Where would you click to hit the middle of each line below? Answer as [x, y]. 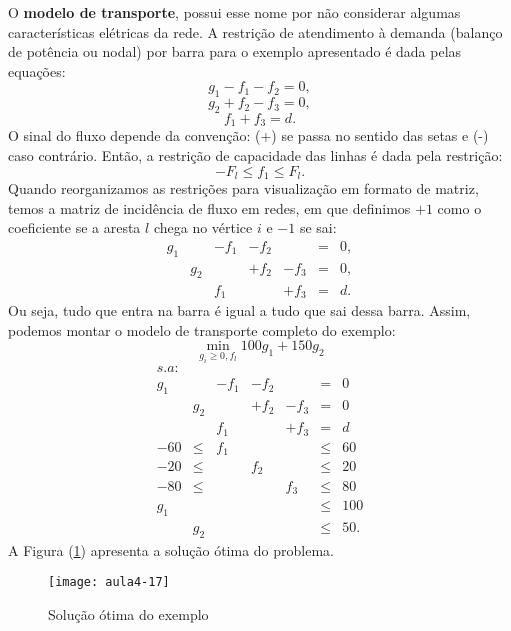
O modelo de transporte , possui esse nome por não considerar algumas [234, 12]
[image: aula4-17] [109, 582]
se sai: [318, 227]
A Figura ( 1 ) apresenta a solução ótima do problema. [171, 549]
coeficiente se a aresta [74, 227]
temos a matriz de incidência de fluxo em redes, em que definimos [209, 207]
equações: [37, 70]
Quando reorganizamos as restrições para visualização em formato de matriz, [243, 188]
